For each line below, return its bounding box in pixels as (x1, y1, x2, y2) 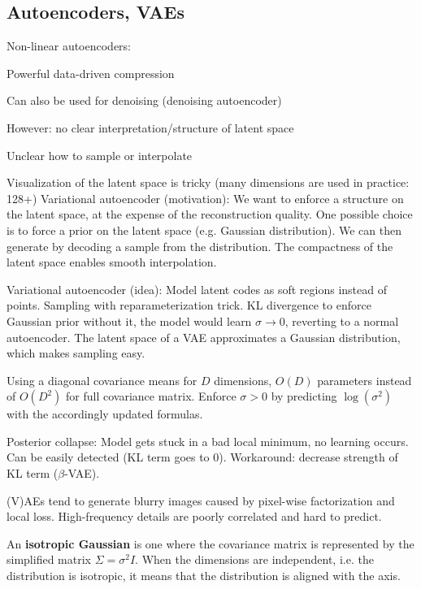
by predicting (271, 388, 337, 405)
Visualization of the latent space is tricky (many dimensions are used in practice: (7, 174, 410, 191)
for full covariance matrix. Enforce (66, 388, 237, 405)
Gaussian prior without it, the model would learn (7, 312, 252, 329)
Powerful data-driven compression (7, 64, 175, 81)
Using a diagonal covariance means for (7, 371, 197, 388)
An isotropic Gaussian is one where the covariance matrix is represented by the (7, 535, 414, 552)
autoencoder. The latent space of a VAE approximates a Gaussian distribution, (7, 328, 401, 345)
